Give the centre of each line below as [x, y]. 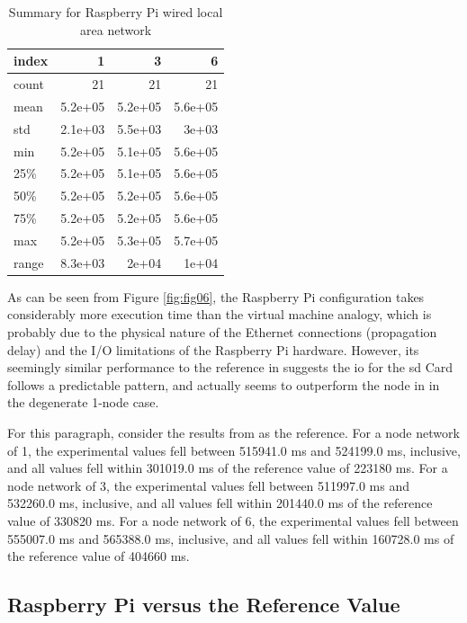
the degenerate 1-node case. [83, 402]
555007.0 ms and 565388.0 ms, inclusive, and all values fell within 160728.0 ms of [231, 538]
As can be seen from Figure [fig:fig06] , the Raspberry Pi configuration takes [216, 296]
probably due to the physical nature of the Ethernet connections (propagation [222, 332]
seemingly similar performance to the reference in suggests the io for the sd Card [230, 367]
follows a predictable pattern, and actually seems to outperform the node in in [224, 384]
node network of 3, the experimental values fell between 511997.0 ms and [209, 485]
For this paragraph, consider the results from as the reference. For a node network [233, 433]
